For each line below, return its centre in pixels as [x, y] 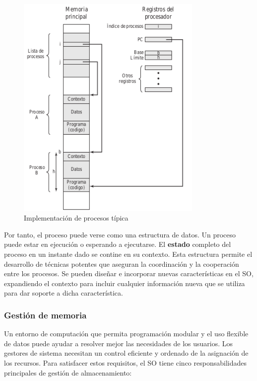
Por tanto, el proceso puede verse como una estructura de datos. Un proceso [120, 234]
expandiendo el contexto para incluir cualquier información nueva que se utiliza [125, 283]
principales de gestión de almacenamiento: [68, 372]
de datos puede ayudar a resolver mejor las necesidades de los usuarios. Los [119, 343]
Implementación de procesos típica [76, 218]
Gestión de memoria [45, 315]
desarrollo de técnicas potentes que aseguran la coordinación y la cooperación [122, 264]
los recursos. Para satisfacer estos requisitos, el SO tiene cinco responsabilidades [125, 362]
